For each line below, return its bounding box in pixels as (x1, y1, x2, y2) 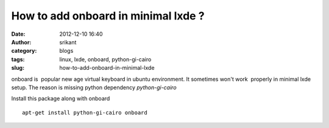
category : (11, 47, 37, 55)
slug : (11, 64, 24, 72)
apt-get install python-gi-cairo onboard (22, 109, 147, 116)
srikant (59, 38, 77, 45)
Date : (11, 30, 26, 38)
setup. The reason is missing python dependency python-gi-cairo (11, 84, 177, 91)
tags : (11, 55, 25, 63)
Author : (11, 38, 32, 45)
